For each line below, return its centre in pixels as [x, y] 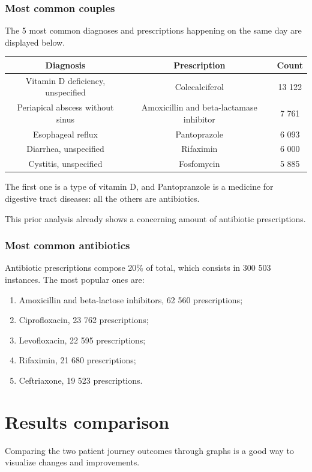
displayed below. [35, 42]
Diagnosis [65, 65]
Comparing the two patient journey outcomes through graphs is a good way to [149, 450]
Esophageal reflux [65, 134]
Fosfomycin [199, 164]
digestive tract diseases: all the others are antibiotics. [102, 198]
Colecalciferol [199, 86]
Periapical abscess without [65, 107]
